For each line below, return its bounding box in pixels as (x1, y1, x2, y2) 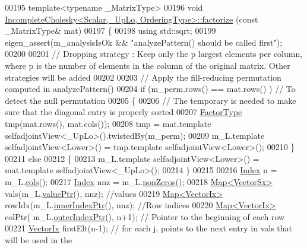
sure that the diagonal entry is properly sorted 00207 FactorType (5, 106, 242, 118)
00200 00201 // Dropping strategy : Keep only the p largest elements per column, (5, 47, 303, 60)
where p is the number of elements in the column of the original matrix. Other (5, 59, 290, 71)
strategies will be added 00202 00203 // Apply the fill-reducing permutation (5, 71, 281, 83)
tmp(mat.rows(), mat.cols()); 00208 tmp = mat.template (5, 117, 211, 129)
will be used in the (5, 233, 72, 246)
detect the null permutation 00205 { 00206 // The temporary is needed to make (5, 94, 296, 106)
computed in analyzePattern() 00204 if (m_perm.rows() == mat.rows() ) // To (5, 82, 296, 95)
